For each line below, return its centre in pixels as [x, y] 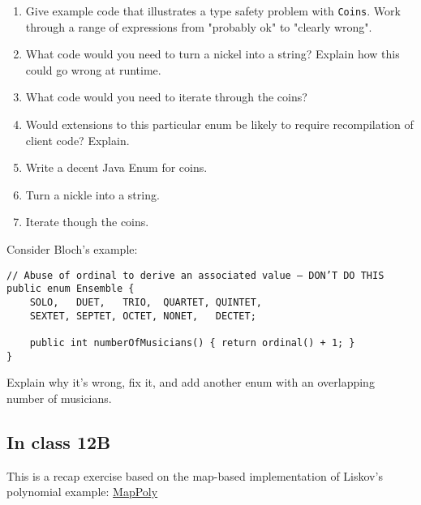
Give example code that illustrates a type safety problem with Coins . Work [213, 11]
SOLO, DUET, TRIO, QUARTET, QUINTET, [146, 302]
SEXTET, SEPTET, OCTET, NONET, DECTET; [143, 316]
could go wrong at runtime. [93, 69]
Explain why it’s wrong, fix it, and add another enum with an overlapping [191, 382]
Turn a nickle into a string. [92, 194]
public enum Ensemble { [71, 289]
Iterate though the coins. [87, 222]
